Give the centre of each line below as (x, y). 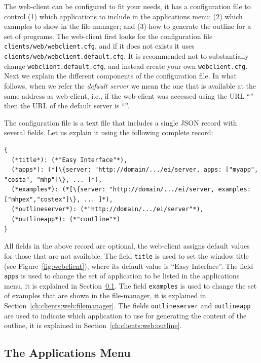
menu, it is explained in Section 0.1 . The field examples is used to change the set (130, 285)
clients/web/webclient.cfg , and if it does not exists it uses (99, 46)
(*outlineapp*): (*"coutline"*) (66, 219)
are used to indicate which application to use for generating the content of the (125, 315)
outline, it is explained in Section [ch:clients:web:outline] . (93, 325)
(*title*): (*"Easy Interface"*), (69, 160)
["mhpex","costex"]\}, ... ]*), (59, 199)
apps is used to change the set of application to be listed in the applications (122, 276)
